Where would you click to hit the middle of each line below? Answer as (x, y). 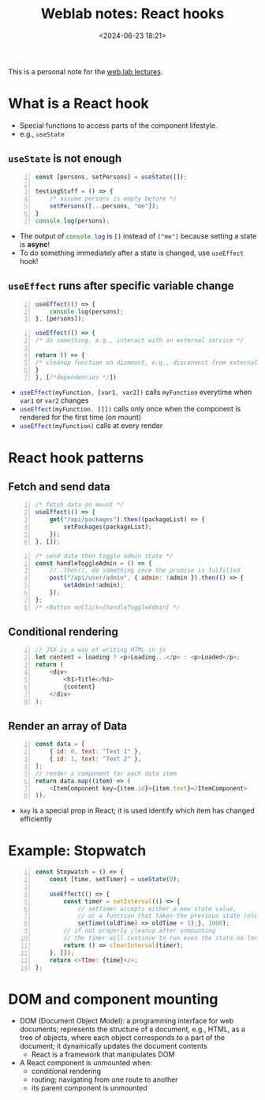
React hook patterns (76, 458)
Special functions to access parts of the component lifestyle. (118, 125)
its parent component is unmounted (89, 1088)
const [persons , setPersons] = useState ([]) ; (111, 177)
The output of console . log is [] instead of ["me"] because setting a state (138, 236)
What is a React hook (79, 104)
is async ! (34, 244)
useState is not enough (65, 159)
